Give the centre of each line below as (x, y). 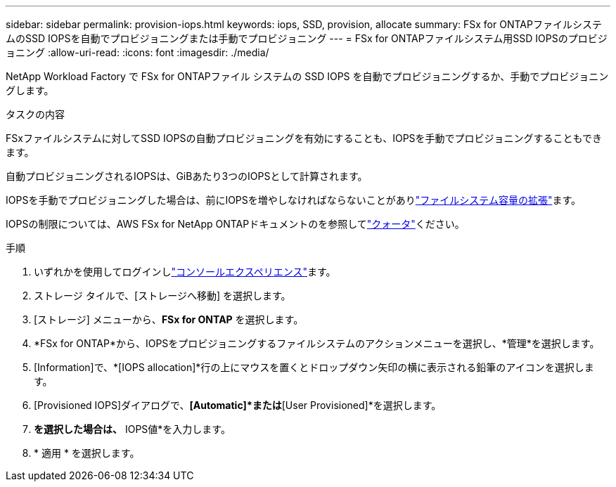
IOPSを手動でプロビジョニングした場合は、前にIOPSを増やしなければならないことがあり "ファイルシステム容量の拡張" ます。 (294, 200)
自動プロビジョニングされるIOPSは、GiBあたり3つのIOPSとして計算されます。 (187, 176)
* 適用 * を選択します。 (87, 453)
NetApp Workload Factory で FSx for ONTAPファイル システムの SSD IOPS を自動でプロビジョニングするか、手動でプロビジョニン (307, 76)
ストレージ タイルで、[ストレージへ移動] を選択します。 (162, 296)
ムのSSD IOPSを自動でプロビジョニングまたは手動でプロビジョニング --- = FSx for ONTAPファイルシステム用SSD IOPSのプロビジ (307, 38)
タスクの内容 (35, 114)
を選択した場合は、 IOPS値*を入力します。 (132, 429)
